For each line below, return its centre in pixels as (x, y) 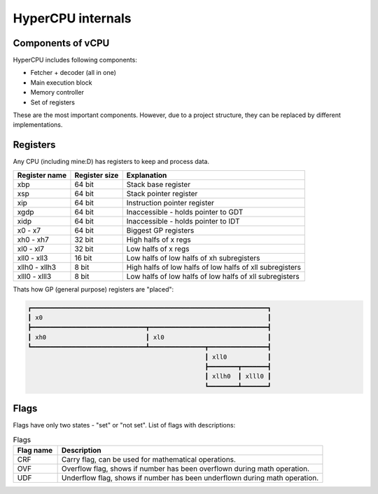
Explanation (147, 175)
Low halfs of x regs (158, 249)
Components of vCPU (61, 43)
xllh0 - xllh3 (36, 267)
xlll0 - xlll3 (34, 276)
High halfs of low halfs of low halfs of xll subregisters (213, 267)
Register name (42, 175)
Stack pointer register (162, 193)
